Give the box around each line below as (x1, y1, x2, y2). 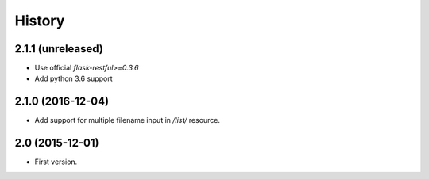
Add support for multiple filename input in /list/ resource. (34, 116, 221, 125)
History (14, 12, 65, 29)
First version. (34, 157, 78, 166)
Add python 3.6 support (34, 74, 113, 83)
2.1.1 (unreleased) (14, 42, 103, 55)
